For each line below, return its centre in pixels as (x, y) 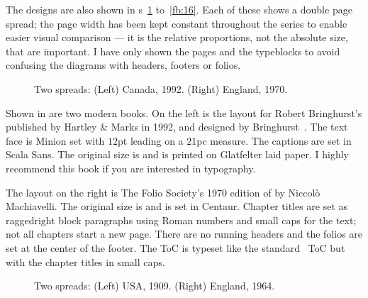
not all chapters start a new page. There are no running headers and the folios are (184, 234)
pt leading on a (151, 140)
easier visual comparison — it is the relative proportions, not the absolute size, (177, 37)
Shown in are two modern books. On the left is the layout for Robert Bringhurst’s (184, 112)
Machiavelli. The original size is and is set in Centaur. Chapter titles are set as (177, 206)
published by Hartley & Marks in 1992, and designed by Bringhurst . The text (177, 127)
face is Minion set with (55, 140)
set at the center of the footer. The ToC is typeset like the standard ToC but (175, 247)
